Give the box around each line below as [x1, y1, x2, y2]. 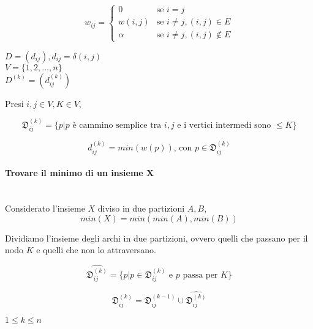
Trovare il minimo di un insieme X [5, 166, 154, 179]
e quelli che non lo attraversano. [36, 243, 156, 256]
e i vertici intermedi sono [177, 121, 271, 130]
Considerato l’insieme [5, 202, 85, 215]
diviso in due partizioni [97, 202, 185, 215]
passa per [183, 270, 218, 279]
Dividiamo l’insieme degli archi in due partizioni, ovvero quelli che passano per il [5, 231, 308, 244]
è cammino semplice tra [72, 121, 162, 130]
